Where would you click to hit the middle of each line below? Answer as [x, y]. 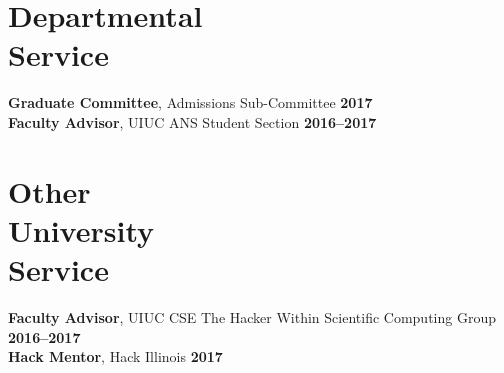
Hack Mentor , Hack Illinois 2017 [115, 356]
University [81, 229]
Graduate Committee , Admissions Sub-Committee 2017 [190, 102]
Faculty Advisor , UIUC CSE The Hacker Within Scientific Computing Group [252, 317]
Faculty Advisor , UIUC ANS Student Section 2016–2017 [192, 121]
